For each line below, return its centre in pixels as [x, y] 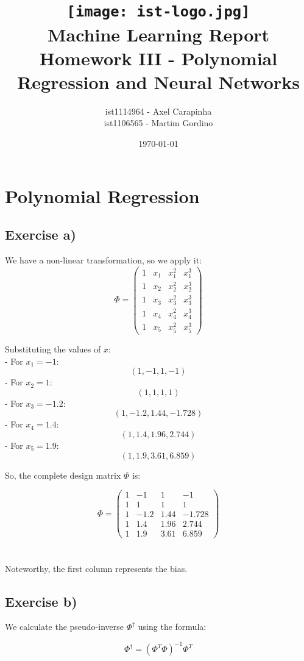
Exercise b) [41, 601]
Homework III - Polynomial [158, 58]
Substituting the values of [53, 348]
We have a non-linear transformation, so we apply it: [104, 259]
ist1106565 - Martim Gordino [158, 123]
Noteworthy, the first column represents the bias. [96, 568]
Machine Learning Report [158, 34]
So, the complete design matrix [63, 475]
